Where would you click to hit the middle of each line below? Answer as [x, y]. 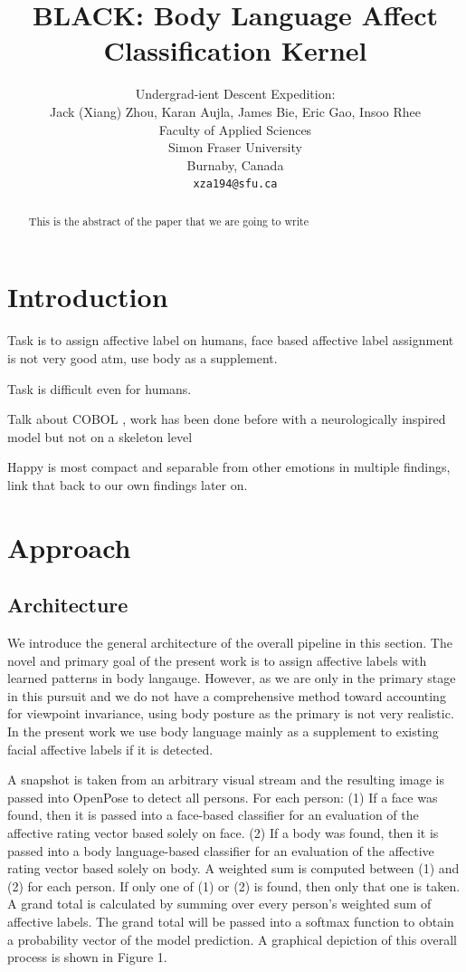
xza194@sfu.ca [235, 184]
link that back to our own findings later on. [128, 484]
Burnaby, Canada [235, 164]
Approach [69, 547]
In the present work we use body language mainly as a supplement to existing [223, 731]
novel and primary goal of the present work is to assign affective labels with [217, 660]
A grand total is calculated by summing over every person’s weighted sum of [219, 904]
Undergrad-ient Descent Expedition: [235, 94]
